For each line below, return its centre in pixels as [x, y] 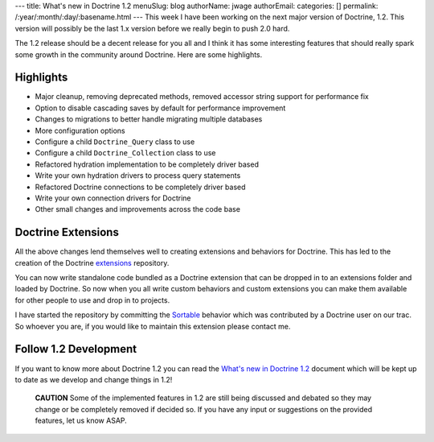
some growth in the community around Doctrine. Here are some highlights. [139, 54]
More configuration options [80, 130]
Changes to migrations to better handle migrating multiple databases [149, 119]
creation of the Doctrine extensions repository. [92, 262]
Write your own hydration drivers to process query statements [138, 176]
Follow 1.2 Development [76, 349]
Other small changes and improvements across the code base [138, 209]
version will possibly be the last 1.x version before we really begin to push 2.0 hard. [152, 28]
